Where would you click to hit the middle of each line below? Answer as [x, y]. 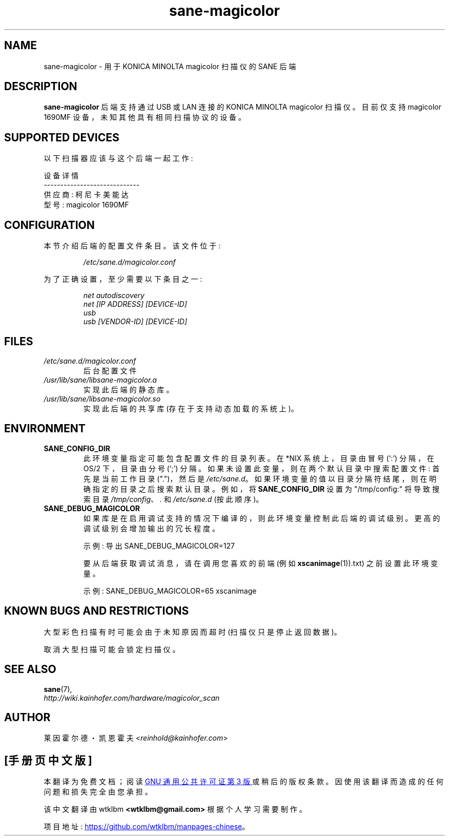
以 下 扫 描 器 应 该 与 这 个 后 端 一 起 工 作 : [118, 158]
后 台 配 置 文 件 [110, 370]
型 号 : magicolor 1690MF [86, 205]
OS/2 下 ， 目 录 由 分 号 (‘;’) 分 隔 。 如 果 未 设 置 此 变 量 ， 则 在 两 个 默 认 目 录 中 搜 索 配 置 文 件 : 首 [261, 468]
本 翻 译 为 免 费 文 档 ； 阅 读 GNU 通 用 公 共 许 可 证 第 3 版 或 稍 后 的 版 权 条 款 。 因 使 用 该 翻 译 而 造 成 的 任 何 [243, 782]
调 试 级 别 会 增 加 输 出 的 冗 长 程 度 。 [151, 528]
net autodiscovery [114, 296]
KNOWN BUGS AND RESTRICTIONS [97, 611]
